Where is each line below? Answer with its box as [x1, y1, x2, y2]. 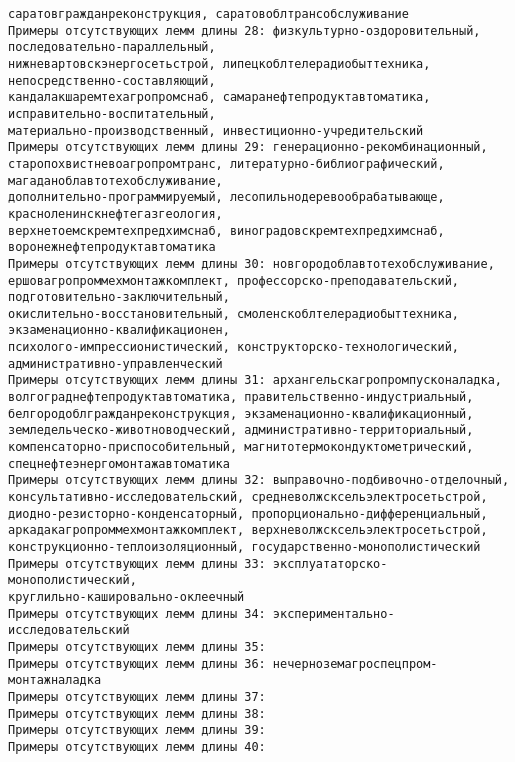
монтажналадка [8, 673, 102, 688]
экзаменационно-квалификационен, [8, 323, 230, 338]
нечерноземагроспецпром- [272, 656, 438, 671]
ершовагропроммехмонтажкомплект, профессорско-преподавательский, [8, 273, 460, 288]
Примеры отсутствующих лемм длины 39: [8, 723, 266, 738]
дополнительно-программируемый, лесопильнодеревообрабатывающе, [8, 190, 445, 205]
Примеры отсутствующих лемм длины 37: [8, 689, 266, 704]
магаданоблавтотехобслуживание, [8, 173, 223, 188]
